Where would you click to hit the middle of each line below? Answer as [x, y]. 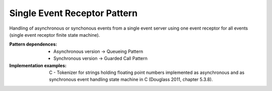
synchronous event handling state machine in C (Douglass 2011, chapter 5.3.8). [131, 79]
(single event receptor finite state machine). [55, 35]
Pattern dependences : [33, 44]
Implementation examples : [38, 65]
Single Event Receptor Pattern [74, 13]
